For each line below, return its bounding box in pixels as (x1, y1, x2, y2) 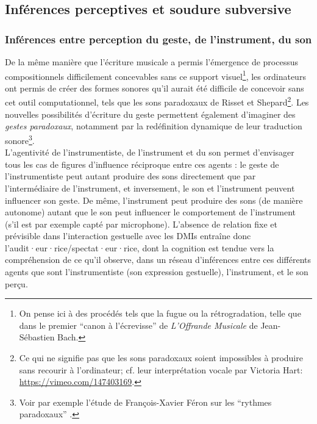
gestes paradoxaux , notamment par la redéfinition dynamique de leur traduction (5, 120, 302, 132)
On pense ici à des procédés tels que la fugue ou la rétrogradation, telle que (19, 307, 301, 320)
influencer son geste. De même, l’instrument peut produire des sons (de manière (5, 193, 303, 206)
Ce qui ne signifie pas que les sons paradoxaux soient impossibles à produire (19, 351, 303, 364)
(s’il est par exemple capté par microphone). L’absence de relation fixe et (5, 217, 277, 230)
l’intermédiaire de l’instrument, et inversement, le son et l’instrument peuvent (5, 181, 295, 194)
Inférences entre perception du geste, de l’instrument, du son (5, 31, 312, 46)
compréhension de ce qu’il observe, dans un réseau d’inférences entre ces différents (5, 253, 311, 266)
